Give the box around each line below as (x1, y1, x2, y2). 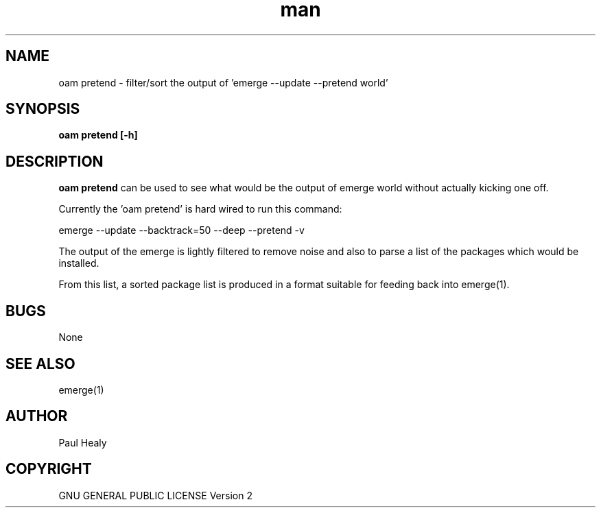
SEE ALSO (5, 355, 75, 372)
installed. (58, 257, 99, 270)
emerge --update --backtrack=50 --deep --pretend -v (58, 224, 305, 237)
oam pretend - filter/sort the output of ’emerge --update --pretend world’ (58, 76, 388, 88)
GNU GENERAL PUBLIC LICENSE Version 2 (58, 489, 252, 501)
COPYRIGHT (5, 460, 92, 478)
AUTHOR (5, 407, 68, 425)
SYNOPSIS (5, 100, 80, 118)
